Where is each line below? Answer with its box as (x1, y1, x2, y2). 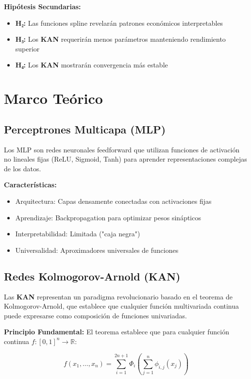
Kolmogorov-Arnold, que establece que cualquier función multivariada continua (4, 301, 239, 311)
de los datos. (4, 163, 41, 173)
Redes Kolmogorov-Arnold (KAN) (4, 268, 181, 283)
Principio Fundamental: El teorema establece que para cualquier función (4, 327, 229, 337)
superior (15, 43, 40, 53)
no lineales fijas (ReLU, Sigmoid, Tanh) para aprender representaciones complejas (4, 154, 247, 164)
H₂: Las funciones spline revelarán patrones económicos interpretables (15, 17, 223, 28)
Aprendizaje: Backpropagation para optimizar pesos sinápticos (15, 212, 201, 222)
